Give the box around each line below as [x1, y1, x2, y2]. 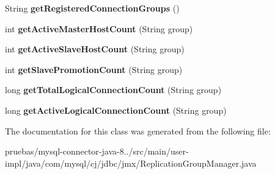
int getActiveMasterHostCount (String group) [5, 22, 193, 35]
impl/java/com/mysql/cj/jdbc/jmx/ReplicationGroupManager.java [5, 156, 257, 169]
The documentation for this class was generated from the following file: [5, 124, 271, 137]
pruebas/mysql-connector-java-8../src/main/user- [5, 145, 189, 158]
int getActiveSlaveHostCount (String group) [5, 43, 185, 55]
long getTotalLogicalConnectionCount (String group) [5, 83, 222, 96]
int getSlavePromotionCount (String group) [5, 63, 183, 75]
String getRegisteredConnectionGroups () [5, 2, 180, 14]
